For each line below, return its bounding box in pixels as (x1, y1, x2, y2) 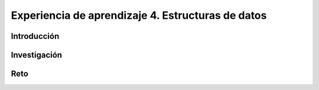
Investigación (11, 50, 62, 60)
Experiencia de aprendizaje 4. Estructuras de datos (11, 9, 267, 22)
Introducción (11, 31, 60, 41)
